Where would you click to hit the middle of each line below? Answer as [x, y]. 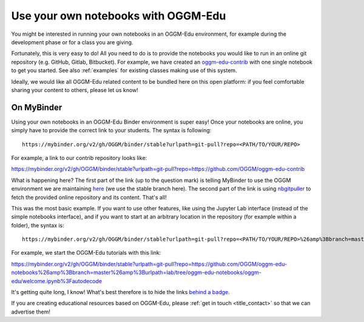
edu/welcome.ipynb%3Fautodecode [57, 281]
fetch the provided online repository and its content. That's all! [89, 197]
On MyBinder [37, 107]
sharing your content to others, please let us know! [75, 90]
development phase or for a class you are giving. [72, 42]
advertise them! [31, 312]
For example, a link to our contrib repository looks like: [79, 158]
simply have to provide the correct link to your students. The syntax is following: [111, 130]
